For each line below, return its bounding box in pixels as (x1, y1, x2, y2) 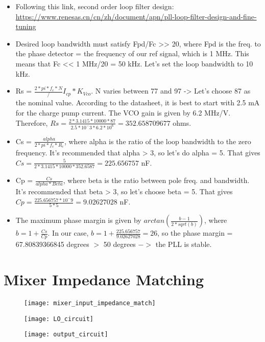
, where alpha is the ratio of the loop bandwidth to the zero (64, 135, 251, 146)
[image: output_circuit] (24, 331, 108, 338)
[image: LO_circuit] (24, 315, 94, 323)
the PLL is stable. (155, 239, 212, 249)
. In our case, (47, 227, 89, 238)
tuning (15, 21, 36, 32)
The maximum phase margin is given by (15, 215, 141, 225)
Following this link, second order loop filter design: (15, 1, 174, 11)
